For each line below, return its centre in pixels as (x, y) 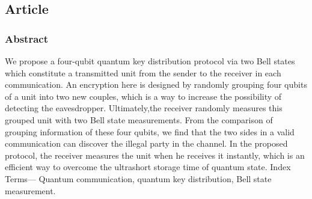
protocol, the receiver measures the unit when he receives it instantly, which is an (155, 155)
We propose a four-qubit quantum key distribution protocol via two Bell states (150, 61)
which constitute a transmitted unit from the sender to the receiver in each (143, 72)
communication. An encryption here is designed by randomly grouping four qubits (156, 84)
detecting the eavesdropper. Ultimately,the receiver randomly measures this (144, 108)
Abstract (26, 38)
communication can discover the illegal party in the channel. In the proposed (146, 143)
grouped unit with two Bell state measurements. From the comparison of (139, 119)
